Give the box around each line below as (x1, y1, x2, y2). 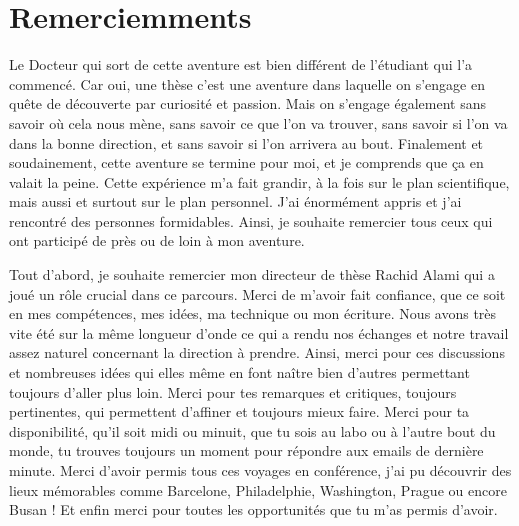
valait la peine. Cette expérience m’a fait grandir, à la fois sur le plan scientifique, (9, 171, 510, 192)
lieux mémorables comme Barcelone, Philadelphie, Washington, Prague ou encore (9, 479, 507, 500)
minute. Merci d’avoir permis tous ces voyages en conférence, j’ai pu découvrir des (9, 460, 512, 480)
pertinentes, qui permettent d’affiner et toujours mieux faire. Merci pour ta (9, 401, 470, 422)
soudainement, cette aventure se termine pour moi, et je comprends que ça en (9, 152, 484, 173)
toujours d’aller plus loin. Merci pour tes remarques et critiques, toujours (9, 381, 457, 402)
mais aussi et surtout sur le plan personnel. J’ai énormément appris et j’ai (9, 191, 462, 212)
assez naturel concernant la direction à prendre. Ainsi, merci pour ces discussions (9, 342, 505, 363)
